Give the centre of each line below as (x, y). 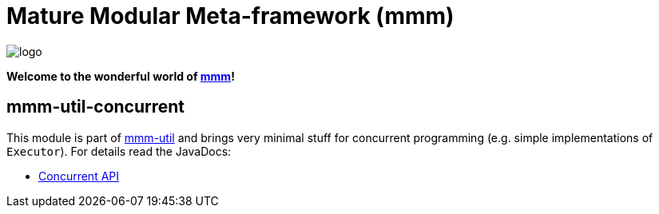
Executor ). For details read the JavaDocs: (119, 151)
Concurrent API (79, 176)
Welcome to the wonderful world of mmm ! (121, 76)
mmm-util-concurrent (96, 107)
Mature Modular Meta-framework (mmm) (230, 16)
